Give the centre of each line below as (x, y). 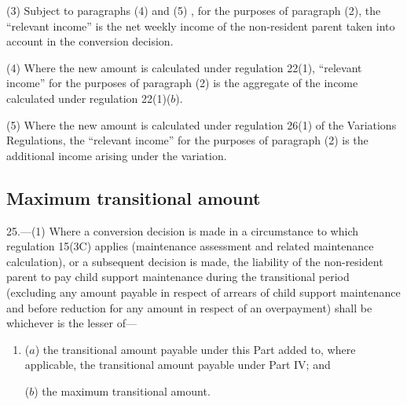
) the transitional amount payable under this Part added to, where (195, 349)
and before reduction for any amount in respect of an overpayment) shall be (189, 307)
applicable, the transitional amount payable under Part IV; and (178, 365)
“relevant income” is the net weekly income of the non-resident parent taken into (201, 26)
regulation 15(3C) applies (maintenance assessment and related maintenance (190, 246)
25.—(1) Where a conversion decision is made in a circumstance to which (182, 230)
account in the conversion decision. (90, 41)
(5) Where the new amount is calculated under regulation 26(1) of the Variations (202, 124)
